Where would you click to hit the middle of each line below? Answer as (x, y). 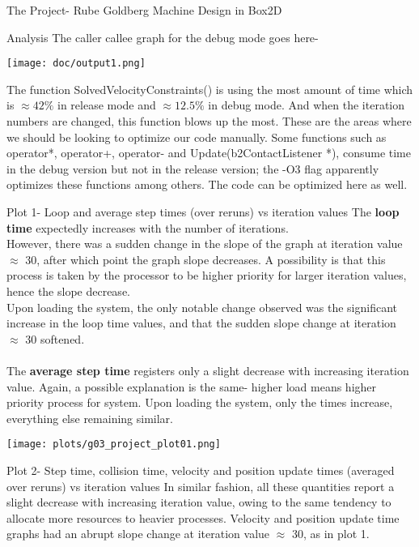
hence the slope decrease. (68, 291)
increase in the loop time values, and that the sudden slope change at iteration (201, 323)
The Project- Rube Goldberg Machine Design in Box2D (144, 10)
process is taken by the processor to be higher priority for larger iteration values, (207, 275)
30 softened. (55, 338)
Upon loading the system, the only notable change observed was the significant (202, 307)
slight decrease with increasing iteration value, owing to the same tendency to (199, 502)
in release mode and (106, 105)
